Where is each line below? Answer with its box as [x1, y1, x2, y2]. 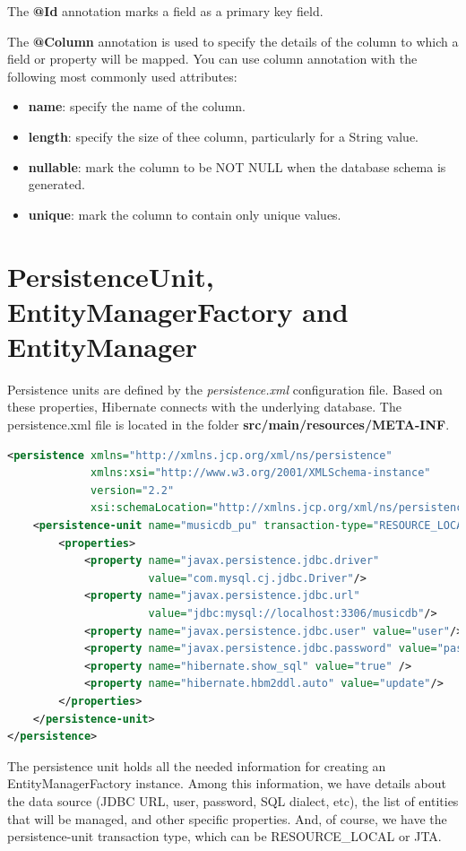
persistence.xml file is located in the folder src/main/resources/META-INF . [7, 415, 450, 434]
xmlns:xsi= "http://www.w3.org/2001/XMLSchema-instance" [91, 466, 431, 480]
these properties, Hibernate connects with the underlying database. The [7, 397, 401, 416]
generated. [28, 175, 85, 194]
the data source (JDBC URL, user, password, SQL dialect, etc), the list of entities [7, 791, 459, 810]
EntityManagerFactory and [7, 292, 349, 329]
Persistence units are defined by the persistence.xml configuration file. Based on [7, 379, 443, 398]
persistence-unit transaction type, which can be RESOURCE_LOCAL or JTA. [7, 827, 442, 846]
